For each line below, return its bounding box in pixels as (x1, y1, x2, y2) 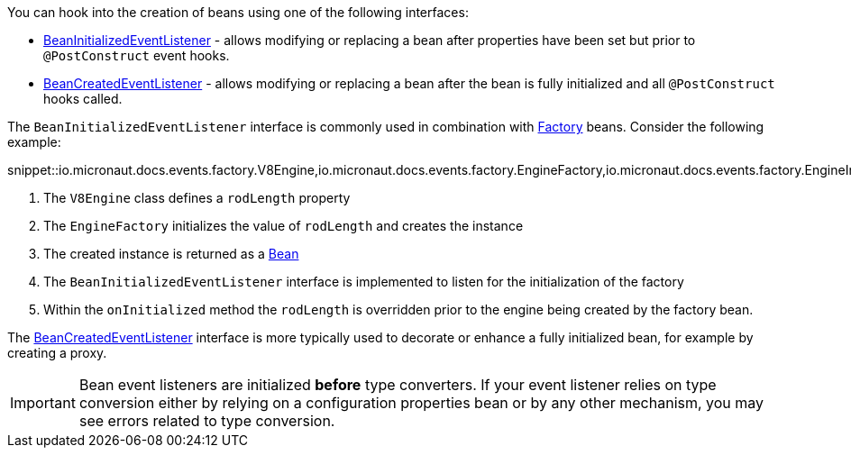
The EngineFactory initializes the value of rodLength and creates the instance (43, 218, 524, 233)
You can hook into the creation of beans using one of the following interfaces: (7, 5, 469, 20)
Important (10, 394, 76, 412)
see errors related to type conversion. (78, 412, 335, 430)
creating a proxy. (7, 345, 107, 360)
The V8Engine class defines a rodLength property (43, 190, 351, 205)
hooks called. (43, 91, 123, 106)
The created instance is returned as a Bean (43, 246, 299, 261)
